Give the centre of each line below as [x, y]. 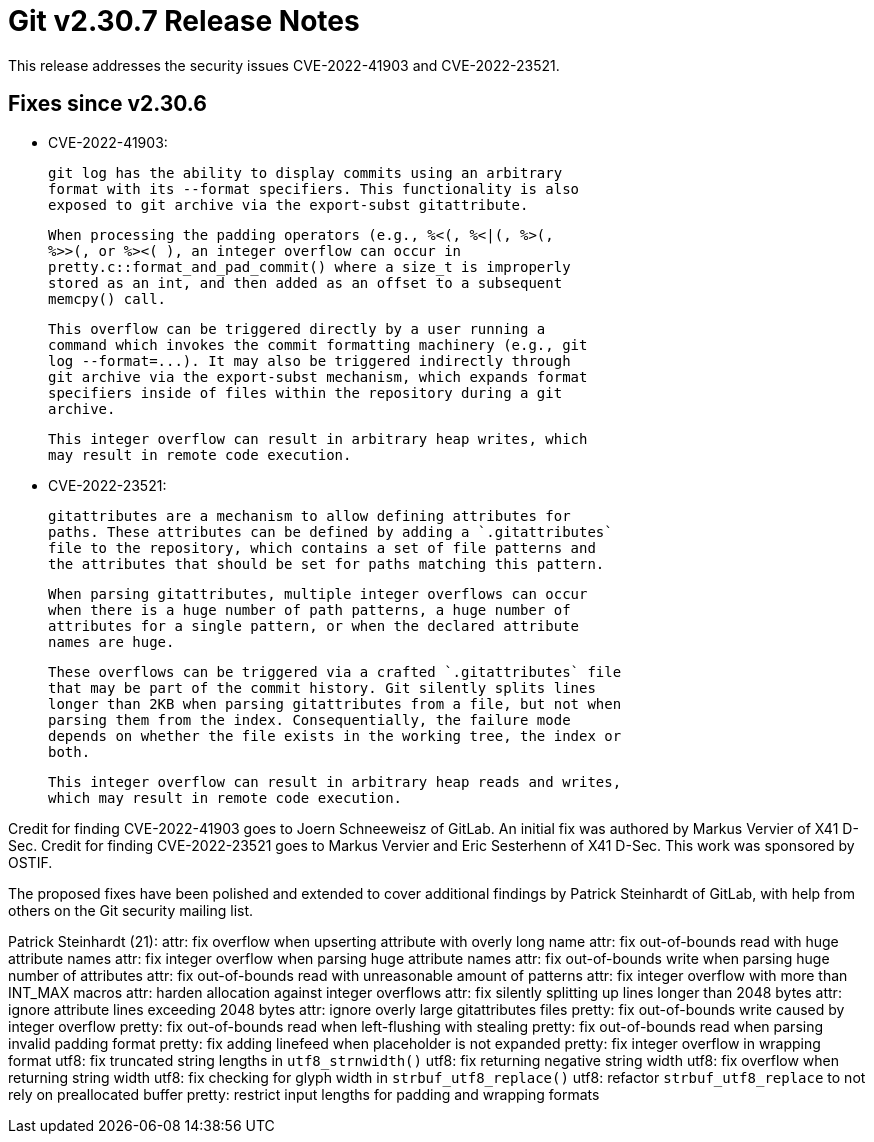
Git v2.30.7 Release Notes [184, 21]
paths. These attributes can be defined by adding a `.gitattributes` [330, 531]
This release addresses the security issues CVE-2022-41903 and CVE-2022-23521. [284, 65]
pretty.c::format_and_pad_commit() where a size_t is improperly [309, 266]
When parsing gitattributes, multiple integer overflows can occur [318, 593]
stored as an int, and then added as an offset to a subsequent [305, 282]
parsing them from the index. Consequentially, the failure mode [309, 719]
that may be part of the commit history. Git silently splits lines [322, 687]
